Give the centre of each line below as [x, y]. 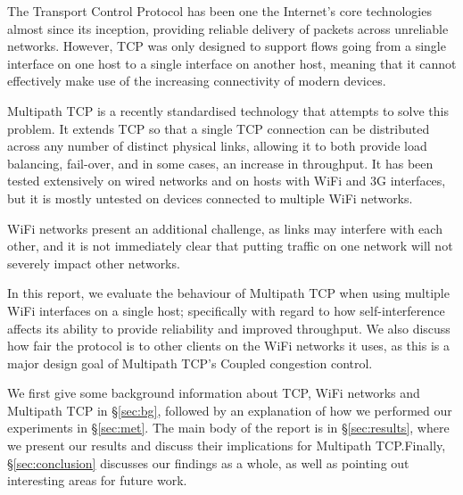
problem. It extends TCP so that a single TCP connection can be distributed [219, 128]
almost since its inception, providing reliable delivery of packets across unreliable [228, 28]
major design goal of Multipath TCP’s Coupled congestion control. [190, 363]
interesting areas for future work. [97, 480]
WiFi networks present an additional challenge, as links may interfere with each [225, 228]
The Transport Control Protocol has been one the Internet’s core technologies [219, 11]
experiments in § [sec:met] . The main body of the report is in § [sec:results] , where [228, 428]
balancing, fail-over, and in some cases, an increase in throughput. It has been [220, 163]
